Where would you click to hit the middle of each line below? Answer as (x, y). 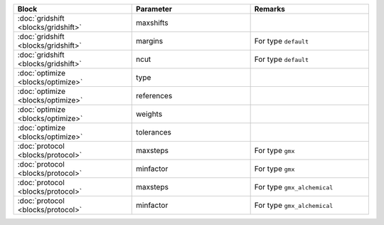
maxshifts (152, 23)
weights (149, 114)
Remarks (270, 9)
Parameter (154, 9)
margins (150, 41)
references (154, 96)
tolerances (154, 132)
